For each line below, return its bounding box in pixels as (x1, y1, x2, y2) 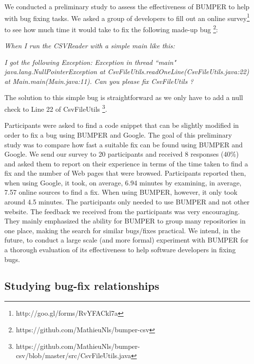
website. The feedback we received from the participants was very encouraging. (4, 206, 240, 216)
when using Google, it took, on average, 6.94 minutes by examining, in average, (4, 177, 242, 187)
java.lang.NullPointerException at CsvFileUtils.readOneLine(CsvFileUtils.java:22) (4, 66, 249, 77)
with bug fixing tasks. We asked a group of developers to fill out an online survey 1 (4, 11, 250, 23)
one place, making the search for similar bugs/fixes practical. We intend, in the (4, 225, 240, 235)
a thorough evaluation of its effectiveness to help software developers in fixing (4, 244, 236, 255)
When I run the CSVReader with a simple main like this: (4, 40, 175, 51)
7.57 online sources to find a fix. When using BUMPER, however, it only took (4, 187, 237, 197)
